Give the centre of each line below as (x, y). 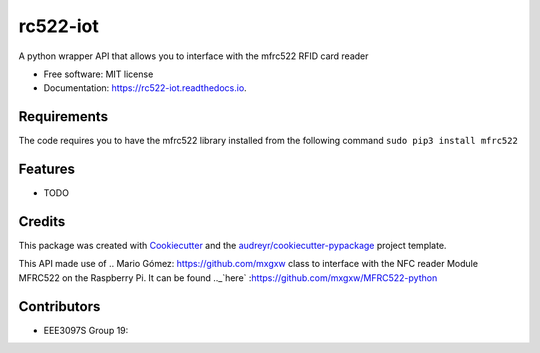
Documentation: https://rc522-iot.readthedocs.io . (145, 88)
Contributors (59, 306)
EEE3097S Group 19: (86, 330)
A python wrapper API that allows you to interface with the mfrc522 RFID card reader (193, 56)
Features (46, 169)
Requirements (63, 116)
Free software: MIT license (98, 74)
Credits (42, 221)
